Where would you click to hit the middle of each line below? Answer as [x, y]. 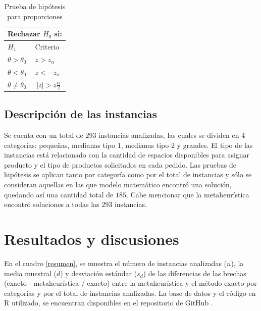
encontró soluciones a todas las [52, 204]
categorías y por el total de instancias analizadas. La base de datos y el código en [130, 293]
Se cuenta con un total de [44, 135]
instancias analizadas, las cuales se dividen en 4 [172, 135]
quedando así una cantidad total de [59, 194]
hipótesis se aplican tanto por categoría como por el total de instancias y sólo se [128, 174]
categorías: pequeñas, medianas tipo [60, 145]
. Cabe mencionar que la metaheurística [188, 194]
